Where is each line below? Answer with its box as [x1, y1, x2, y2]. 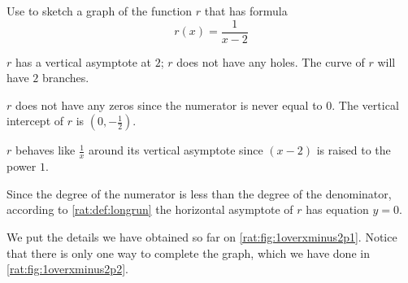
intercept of [7, 112, 64, 129]
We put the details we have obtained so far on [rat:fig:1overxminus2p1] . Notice [7, 229, 397, 246]
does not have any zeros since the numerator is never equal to [15, 96, 323, 113]
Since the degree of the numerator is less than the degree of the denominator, [7, 185, 392, 202]
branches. [41, 69, 89, 86]
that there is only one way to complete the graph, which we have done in [7, 244, 370, 261]
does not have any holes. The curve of [176, 53, 365, 70]
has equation [306, 201, 369, 218]
